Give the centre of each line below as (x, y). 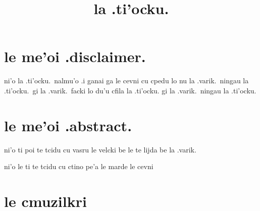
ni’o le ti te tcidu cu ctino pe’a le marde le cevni (79, 166)
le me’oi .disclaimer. (75, 56)
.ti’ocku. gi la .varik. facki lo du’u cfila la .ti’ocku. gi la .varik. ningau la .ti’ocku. (130, 90)
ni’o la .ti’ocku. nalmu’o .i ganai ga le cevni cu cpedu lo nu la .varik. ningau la (126, 81)
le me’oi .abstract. (68, 125)
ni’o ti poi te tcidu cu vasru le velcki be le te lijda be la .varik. (100, 149)
